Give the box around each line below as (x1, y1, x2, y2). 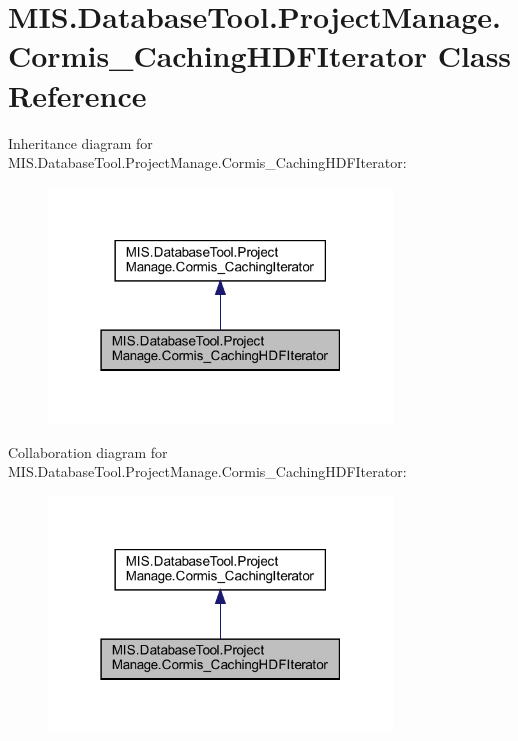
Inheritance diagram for (8, 132, 153, 153)
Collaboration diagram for (8, 441, 168, 462)
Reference (8, 74, 147, 115)
